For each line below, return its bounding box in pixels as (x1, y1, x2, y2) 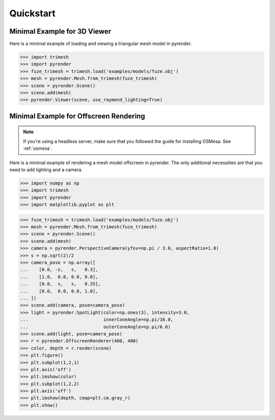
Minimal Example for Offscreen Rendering (9, 112, 145, 120)
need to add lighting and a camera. (9, 166, 83, 173)
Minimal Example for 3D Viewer (9, 27, 112, 36)
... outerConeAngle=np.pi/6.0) (20, 324, 171, 330)
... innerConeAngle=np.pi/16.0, (20, 317, 174, 323)
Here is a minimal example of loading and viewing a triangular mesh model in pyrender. (9, 41, 192, 47)
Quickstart (9, 8, 56, 19)
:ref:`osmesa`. (23, 145, 52, 151)
